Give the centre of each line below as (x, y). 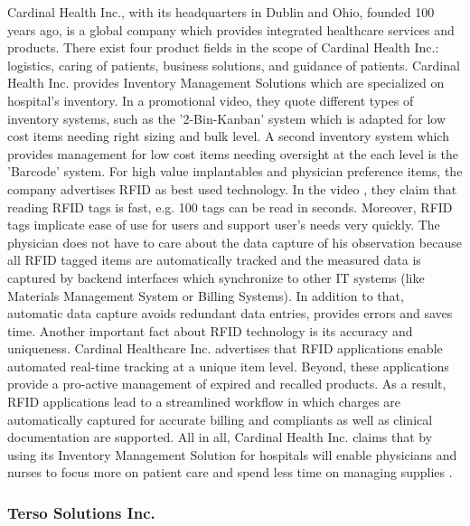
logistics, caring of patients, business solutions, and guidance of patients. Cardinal (234, 65)
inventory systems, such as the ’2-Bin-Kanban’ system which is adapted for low (227, 118)
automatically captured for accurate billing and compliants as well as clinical (220, 419)
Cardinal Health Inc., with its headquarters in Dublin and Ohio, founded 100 (221, 12)
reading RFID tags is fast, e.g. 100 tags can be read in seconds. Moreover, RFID (230, 207)
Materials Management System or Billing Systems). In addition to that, (206, 295)
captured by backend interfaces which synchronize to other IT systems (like (216, 277)
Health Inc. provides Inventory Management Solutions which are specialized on (226, 83)
